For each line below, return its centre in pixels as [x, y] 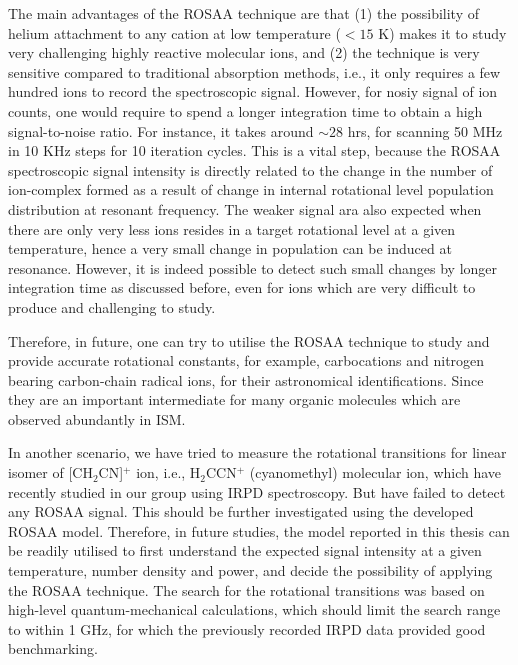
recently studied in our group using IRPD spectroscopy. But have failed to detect [257, 491]
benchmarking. [53, 648]
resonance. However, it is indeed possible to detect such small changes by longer [253, 267]
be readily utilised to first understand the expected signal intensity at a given [245, 550]
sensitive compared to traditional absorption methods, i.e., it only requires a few [254, 71]
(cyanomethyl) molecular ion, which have [375, 472]
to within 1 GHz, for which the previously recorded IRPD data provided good [247, 628]
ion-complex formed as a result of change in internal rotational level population [251, 189]
